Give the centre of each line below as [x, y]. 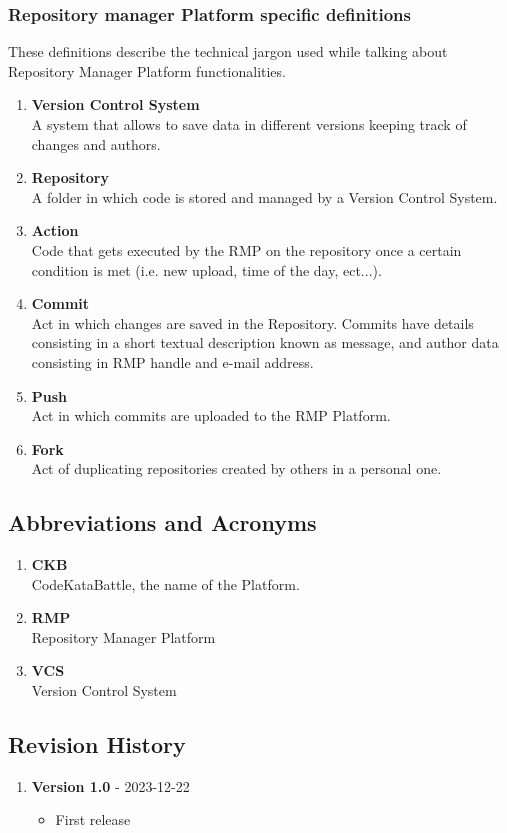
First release [93, 819]
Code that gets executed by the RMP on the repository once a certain [246, 249]
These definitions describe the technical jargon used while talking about [228, 51]
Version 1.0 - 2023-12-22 [110, 785]
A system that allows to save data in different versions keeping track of [249, 124]
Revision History [97, 744]
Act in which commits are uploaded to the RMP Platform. [211, 415]
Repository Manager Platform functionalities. [147, 70]
